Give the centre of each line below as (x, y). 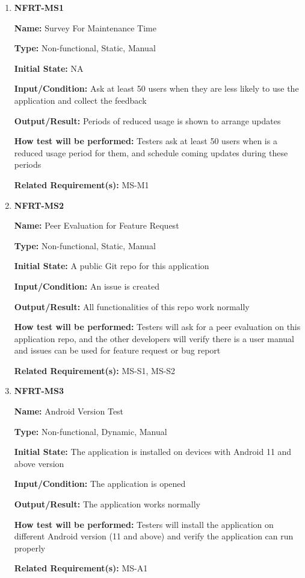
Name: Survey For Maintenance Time (85, 27)
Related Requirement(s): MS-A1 (81, 568)
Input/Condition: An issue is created (87, 286)
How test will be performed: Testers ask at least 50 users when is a (146, 141)
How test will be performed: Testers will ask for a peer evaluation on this (157, 327)
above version (39, 463)
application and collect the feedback (80, 100)
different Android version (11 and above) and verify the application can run (154, 536)
